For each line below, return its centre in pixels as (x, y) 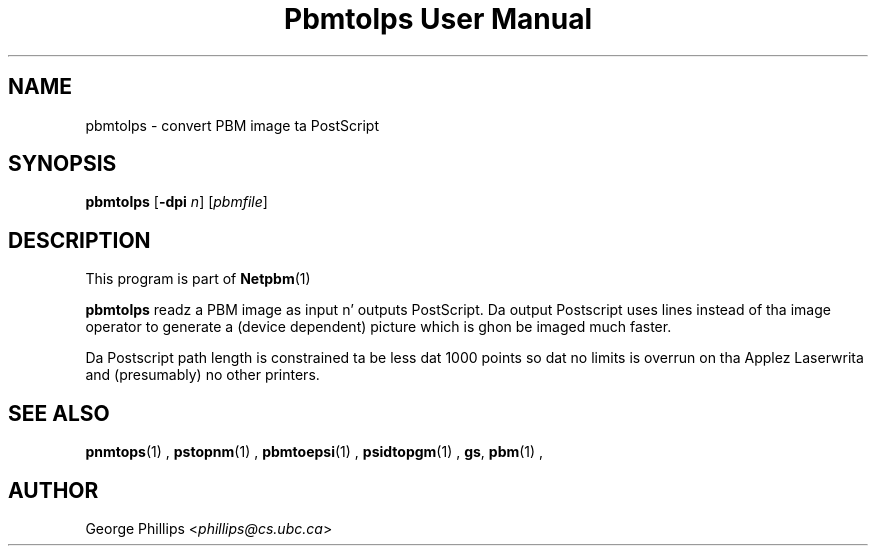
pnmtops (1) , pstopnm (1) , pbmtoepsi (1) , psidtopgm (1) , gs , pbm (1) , (314, 452)
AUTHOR (53, 490)
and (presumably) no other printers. (202, 375)
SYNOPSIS (62, 164)
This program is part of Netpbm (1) (198, 279)
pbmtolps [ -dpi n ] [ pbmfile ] (176, 202)
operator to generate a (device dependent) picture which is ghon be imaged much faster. (378, 327)
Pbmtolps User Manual (438, 19)
